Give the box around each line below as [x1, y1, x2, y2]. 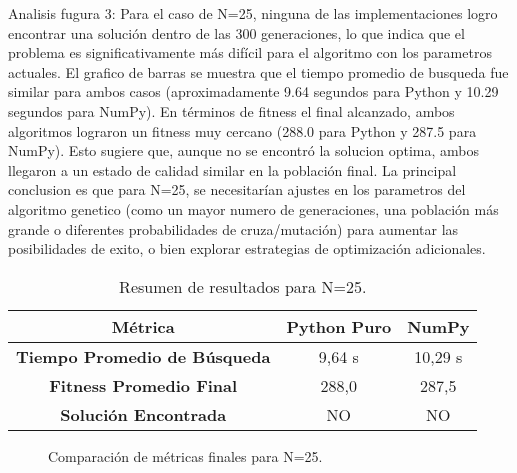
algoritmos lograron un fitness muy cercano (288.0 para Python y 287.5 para [8, 120, 477, 141]
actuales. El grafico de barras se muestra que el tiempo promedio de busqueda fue [8, 61, 509, 82]
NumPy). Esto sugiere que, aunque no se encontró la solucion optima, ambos [8, 140, 480, 161]
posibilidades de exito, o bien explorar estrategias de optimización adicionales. [8, 238, 486, 259]
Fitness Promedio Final [49, 373, 238, 397]
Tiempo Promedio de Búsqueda [16, 344, 271, 368]
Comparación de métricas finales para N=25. [48, 445, 323, 466]
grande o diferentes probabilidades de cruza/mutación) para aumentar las [8, 218, 459, 239]
